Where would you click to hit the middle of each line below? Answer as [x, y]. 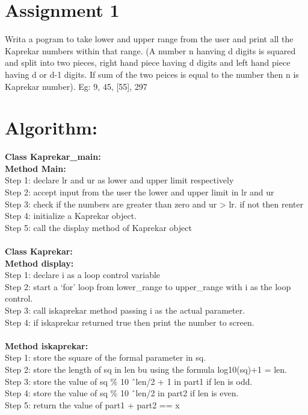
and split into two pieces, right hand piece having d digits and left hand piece [148, 62]
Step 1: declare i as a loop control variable [83, 275]
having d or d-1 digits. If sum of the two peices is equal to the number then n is [152, 74]
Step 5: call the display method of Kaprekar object [98, 227]
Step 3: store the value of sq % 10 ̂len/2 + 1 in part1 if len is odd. [129, 381]
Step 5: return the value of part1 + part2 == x [92, 404]
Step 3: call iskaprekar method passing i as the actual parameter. [125, 310]
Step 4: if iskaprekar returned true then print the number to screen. [130, 322]
